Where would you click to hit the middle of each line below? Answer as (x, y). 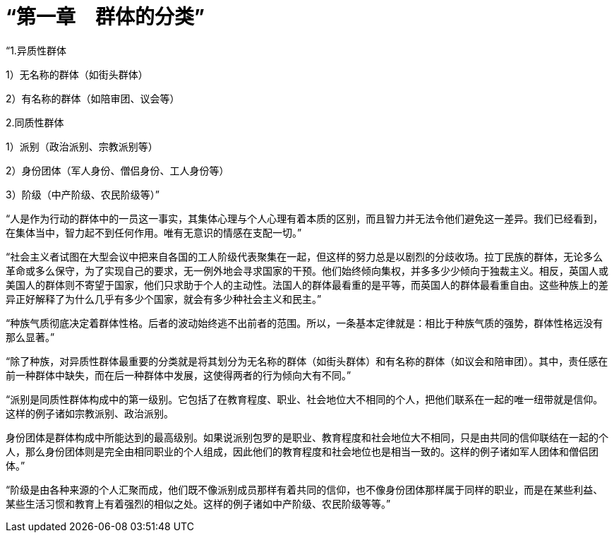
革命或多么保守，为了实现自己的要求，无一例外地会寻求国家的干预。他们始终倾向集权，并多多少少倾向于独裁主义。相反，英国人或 (307, 270)
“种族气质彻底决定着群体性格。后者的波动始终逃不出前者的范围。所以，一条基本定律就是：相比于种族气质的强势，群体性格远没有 (305, 323)
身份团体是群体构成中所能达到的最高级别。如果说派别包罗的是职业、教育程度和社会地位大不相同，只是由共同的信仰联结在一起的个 (307, 437)
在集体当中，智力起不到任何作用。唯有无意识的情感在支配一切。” (154, 232)
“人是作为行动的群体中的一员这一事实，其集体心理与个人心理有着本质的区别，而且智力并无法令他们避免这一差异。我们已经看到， (305, 218)
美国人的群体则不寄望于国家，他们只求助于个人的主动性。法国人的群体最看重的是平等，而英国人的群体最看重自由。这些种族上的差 (307, 285)
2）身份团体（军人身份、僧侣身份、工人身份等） (118, 170)
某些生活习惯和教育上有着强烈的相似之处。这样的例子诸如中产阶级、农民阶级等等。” (198, 503)
